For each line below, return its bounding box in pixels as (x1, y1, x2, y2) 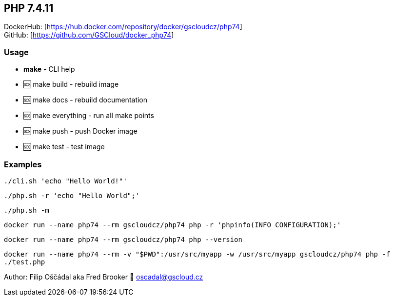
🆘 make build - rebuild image (23, 80, 119, 89)
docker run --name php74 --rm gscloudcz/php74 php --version (4, 235, 242, 243)
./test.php (4, 258, 45, 266)
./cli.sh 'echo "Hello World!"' (4, 177, 127, 185)
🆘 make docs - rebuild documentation (23, 96, 148, 104)
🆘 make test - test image (23, 142, 105, 151)
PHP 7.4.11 (4, 2, 54, 14)
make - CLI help (23, 65, 75, 74)
